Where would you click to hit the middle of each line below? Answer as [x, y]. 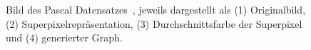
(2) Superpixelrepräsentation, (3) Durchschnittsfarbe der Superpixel [154, 23]
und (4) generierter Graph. [64, 37]
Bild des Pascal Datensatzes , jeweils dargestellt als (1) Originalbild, [156, 9]
